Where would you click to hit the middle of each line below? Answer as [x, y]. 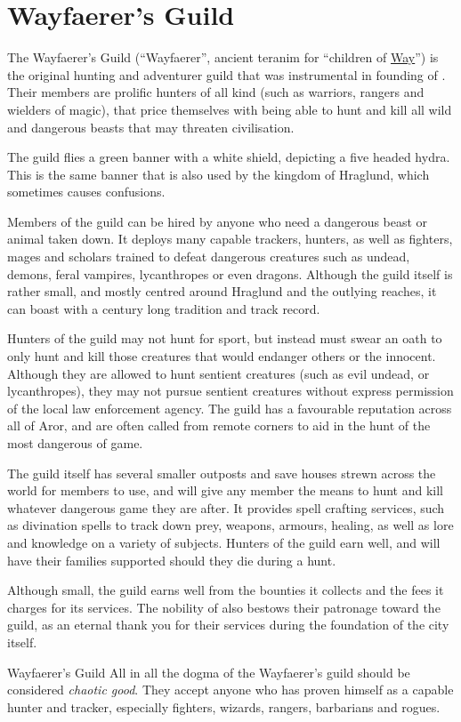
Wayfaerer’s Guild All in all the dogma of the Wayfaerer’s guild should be [209, 672]
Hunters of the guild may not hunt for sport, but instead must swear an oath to [225, 338]
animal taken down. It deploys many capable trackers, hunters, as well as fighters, [230, 239]
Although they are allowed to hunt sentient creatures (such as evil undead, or [218, 373]
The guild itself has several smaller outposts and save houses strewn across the [222, 473]
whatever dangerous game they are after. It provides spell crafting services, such [226, 507]
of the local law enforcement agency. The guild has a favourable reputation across [230, 408]
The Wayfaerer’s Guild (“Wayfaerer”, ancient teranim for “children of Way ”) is [223, 57]
